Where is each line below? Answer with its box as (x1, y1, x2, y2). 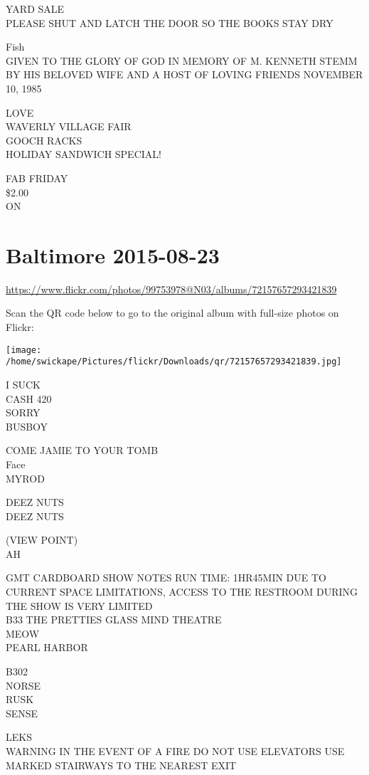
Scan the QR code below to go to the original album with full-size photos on (6, 305, 339, 320)
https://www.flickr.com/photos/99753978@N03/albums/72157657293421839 (6, 281, 337, 296)
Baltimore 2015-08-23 (6, 240, 220, 269)
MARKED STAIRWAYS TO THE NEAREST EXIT (6, 757, 237, 772)
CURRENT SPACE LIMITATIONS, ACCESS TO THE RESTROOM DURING (6, 584, 358, 599)
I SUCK (6, 376, 41, 391)
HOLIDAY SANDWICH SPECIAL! (6, 147, 161, 162)
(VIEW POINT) (6, 532, 78, 547)
